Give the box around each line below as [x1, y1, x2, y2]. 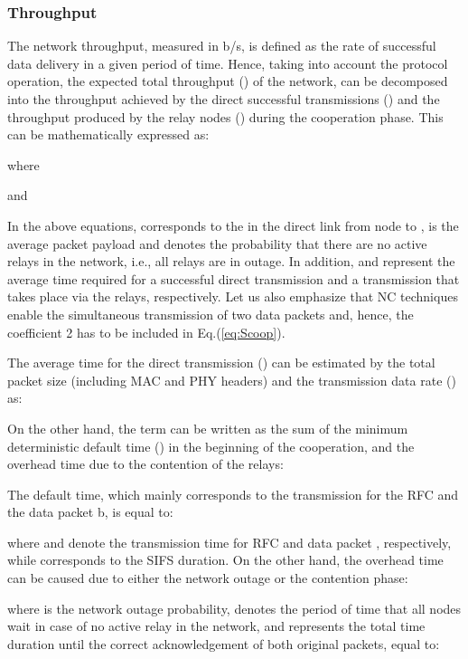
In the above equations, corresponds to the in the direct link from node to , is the [7, 215, 459, 234]
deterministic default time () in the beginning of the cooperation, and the [7, 436, 415, 455]
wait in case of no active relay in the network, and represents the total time [7, 616, 426, 635]
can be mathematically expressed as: [7, 125, 210, 144]
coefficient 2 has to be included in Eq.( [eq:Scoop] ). [7, 322, 285, 341]
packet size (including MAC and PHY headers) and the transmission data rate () [7, 370, 456, 389]
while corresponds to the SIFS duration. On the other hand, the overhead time [7, 550, 444, 569]
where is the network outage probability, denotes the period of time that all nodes [7, 598, 462, 617]
